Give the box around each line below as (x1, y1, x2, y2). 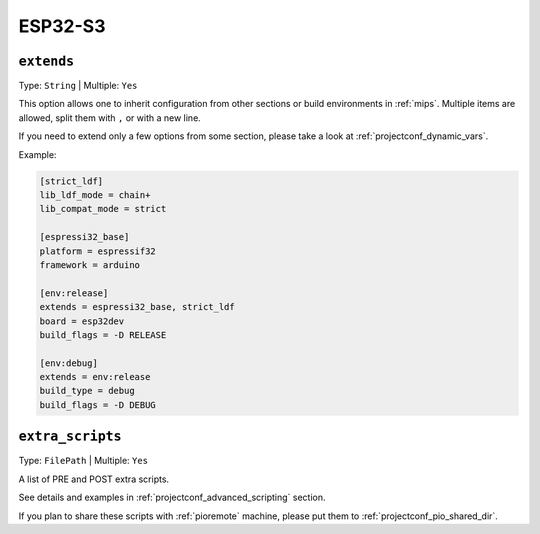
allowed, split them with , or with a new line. (18, 111, 202, 124)
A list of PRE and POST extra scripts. (18, 473, 170, 485)
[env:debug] (39, 357, 99, 369)
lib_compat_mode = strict (39, 203, 167, 215)
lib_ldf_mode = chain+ (39, 190, 151, 200)
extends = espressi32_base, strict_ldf (39, 301, 235, 313)
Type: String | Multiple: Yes (18, 80, 138, 92)
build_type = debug (39, 385, 135, 397)
